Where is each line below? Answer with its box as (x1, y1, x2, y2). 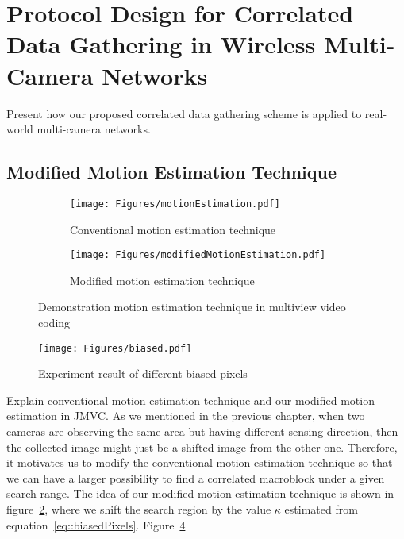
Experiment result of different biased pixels (38, 365, 248, 382)
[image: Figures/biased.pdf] (38, 342, 192, 354)
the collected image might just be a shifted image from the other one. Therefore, (6, 438, 398, 455)
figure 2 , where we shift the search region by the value (6, 500, 271, 517)
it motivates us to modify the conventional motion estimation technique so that (6, 454, 393, 471)
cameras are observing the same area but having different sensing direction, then (6, 423, 398, 440)
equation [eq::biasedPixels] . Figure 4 (6, 516, 186, 533)
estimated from (284, 500, 358, 517)
